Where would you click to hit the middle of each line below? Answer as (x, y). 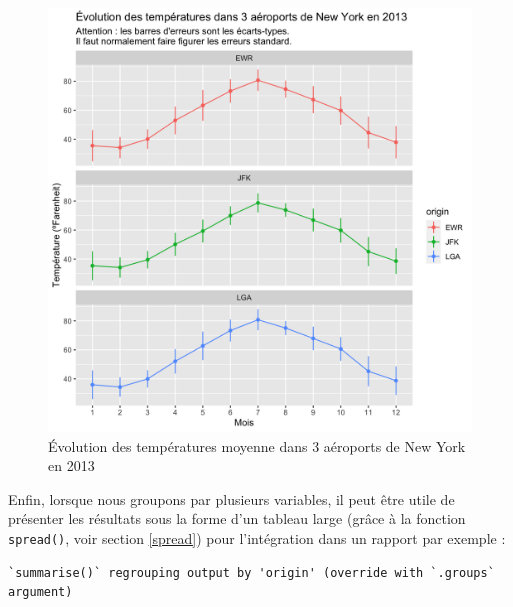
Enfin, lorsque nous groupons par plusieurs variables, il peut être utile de (231, 498)
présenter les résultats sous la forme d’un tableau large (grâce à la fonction (237, 518)
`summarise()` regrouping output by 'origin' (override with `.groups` (251, 572)
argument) (40, 592)
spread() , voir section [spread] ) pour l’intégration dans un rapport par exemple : (257, 537)
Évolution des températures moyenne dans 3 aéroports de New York (257, 445)
